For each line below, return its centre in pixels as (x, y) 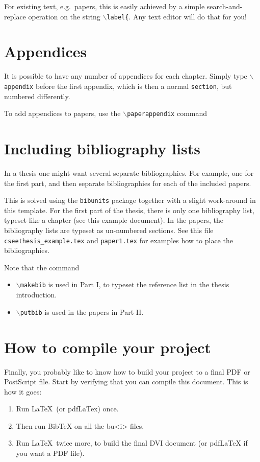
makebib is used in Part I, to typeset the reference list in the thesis (125, 284)
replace (15, 16)
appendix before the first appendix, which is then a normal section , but (118, 86)
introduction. (36, 295)
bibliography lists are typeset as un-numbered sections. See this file (109, 230)
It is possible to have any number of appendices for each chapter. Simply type (126, 76)
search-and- (225, 6)
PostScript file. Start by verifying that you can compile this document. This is (126, 382)
